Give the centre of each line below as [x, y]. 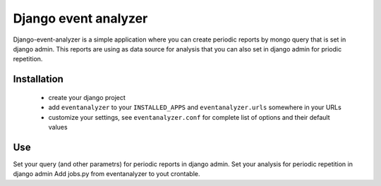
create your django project [87, 97]
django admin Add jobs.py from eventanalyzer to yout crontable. [107, 174]
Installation [38, 79]
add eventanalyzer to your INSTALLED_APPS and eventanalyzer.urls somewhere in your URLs [195, 107]
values [58, 127]
